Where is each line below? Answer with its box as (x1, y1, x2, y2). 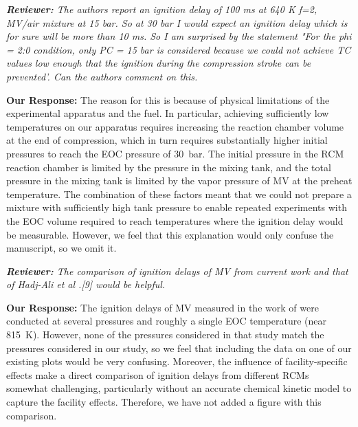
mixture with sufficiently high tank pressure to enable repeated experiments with (6, 200, 347, 215)
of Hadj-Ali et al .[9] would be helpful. (6, 277, 166, 292)
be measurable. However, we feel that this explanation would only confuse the (6, 227, 334, 241)
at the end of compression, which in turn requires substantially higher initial (6, 133, 328, 147)
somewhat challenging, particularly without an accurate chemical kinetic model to (6, 381, 352, 395)
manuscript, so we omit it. (6, 241, 117, 255)
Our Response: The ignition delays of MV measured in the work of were (6, 300, 319, 314)
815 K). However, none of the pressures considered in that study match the (6, 327, 324, 342)
